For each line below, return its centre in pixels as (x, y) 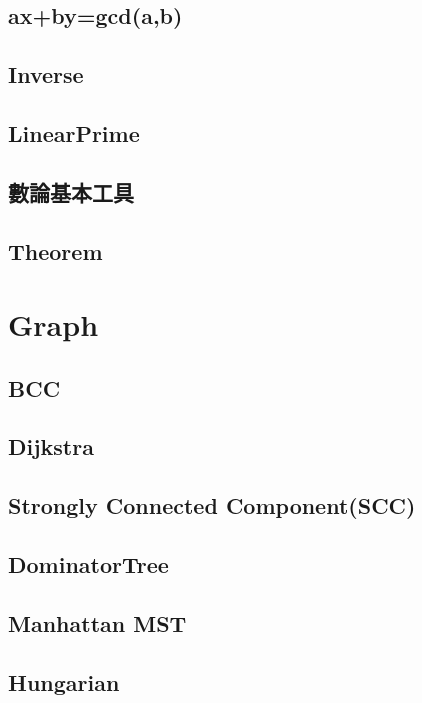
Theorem (55, 250)
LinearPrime (74, 132)
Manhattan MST (97, 622)
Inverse (46, 74)
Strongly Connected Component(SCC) (212, 505)
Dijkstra (51, 446)
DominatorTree (88, 564)
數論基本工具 (71, 191)
